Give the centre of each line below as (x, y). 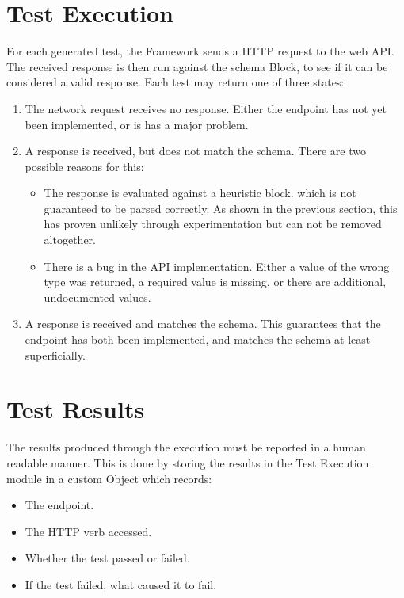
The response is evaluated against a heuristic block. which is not (200, 193)
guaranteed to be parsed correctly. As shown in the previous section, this (221, 208)
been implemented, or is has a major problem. (137, 124)
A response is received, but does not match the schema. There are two (195, 151)
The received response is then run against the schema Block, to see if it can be (197, 66)
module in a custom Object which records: (109, 478)
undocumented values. (97, 297)
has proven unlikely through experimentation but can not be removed (213, 224)
